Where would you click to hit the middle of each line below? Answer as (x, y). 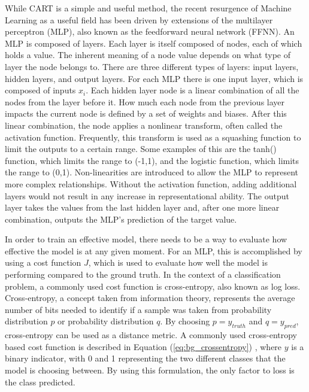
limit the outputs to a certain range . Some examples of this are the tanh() (141, 149)
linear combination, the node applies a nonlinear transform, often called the (144, 125)
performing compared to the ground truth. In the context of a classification (143, 274)
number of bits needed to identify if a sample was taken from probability (138, 309)
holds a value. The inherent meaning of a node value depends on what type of (148, 55)
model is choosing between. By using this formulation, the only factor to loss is (150, 370)
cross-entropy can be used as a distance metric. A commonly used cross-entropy (151, 335)
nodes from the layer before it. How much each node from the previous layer (145, 101)
